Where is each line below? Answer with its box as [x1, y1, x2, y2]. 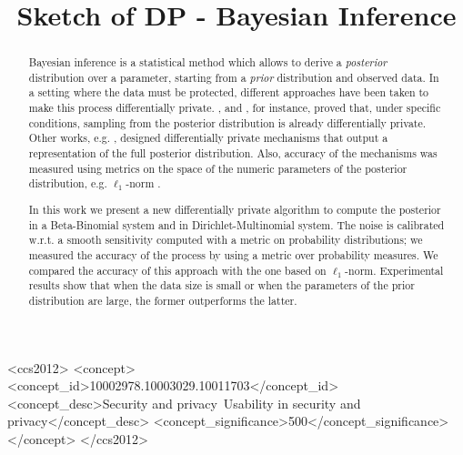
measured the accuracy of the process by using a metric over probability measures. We [28, 247, 438, 262]
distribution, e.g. [28, 176, 107, 191]
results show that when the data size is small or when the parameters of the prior [28, 278, 415, 293]
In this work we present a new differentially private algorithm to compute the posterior [28, 201, 441, 217]
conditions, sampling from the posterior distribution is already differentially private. [28, 115, 427, 130]
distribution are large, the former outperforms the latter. [28, 292, 297, 308]
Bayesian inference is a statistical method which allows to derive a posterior [28, 55, 388, 70]
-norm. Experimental [345, 262, 444, 278]
